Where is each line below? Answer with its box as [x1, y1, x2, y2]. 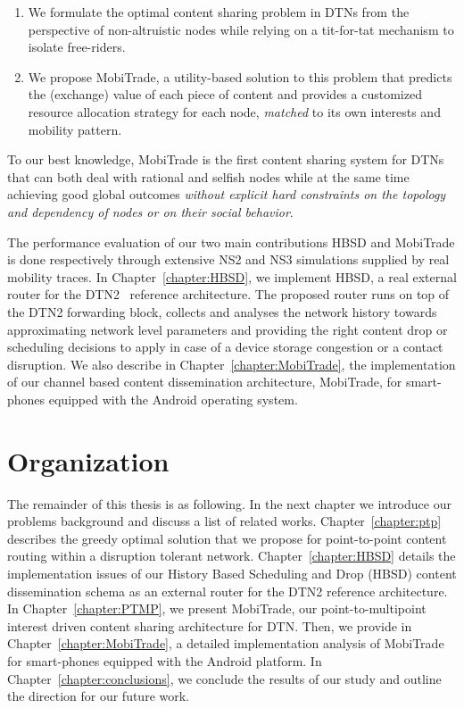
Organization [7, 442, 170, 479]
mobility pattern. [28, 120, 122, 138]
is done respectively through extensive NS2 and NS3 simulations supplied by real [7, 250, 450, 269]
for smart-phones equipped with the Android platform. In [7, 651, 322, 670]
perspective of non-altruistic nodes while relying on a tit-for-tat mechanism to [28, 20, 454, 38]
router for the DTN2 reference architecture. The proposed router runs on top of [7, 285, 450, 304]
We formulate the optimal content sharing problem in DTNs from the [28, 3, 410, 21]
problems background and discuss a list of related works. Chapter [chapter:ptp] [7, 512, 442, 530]
